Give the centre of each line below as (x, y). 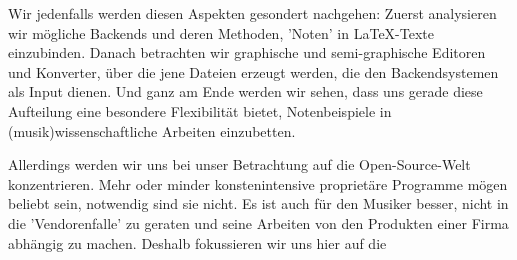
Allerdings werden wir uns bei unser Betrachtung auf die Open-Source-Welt (239, 164)
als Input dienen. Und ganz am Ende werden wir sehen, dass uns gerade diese (245, 91)
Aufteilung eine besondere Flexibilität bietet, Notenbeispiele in (200, 110)
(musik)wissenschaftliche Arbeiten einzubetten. (152, 130)
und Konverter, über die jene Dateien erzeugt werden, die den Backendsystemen (253, 71)
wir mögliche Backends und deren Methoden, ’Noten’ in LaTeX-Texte (221, 32)
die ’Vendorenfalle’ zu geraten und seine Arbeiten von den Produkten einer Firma (258, 222)
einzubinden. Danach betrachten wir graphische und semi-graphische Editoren (247, 52)
